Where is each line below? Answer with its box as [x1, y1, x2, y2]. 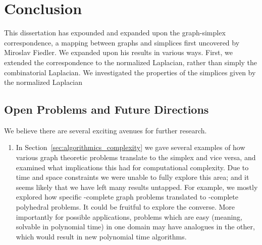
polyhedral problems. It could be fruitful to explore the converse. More [16, 202, 235, 212]
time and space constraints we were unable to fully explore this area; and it [16, 172, 249, 182]
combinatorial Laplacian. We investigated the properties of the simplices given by [4, 67, 256, 77]
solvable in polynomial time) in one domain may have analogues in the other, [16, 221, 255, 232]
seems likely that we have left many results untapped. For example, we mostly [16, 181, 258, 192]
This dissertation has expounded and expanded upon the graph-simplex [4, 27, 226, 38]
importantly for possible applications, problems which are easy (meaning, [16, 211, 242, 222]
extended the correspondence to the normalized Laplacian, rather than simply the [4, 57, 257, 67]
